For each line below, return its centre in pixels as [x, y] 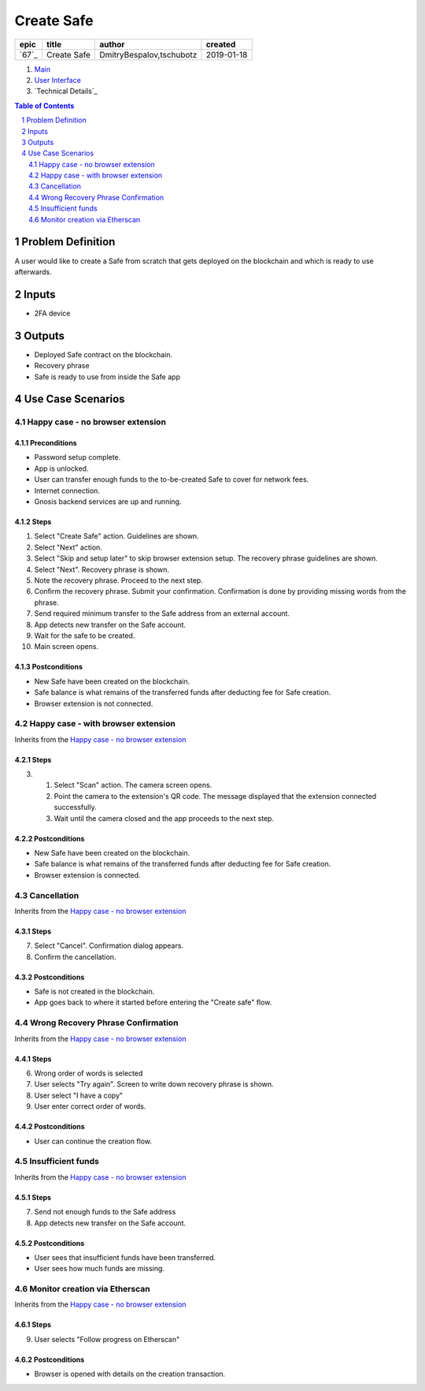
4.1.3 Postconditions [48, 667]
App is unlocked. [61, 468]
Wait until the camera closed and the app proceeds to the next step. [164, 818]
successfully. [76, 807]
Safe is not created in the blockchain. [94, 992]
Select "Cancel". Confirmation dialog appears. [109, 945]
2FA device [52, 313]
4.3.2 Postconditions [50, 977]
